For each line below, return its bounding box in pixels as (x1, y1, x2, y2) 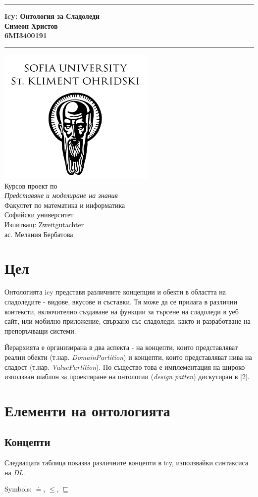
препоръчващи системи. (4, 325, 76, 336)
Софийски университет (4, 209, 74, 220)
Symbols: (4, 484, 32, 494)
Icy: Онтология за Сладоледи (4, 11, 100, 21)
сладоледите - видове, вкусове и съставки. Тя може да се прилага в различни (4, 296, 238, 306)
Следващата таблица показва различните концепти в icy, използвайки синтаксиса (4, 457, 249, 468)
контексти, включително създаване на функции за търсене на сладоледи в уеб (4, 306, 239, 316)
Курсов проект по (4, 180, 57, 191)
